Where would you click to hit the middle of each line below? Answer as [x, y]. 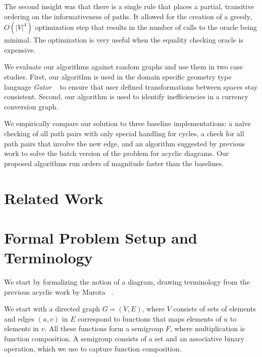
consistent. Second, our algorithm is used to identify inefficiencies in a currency [126, 96]
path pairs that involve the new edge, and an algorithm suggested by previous [125, 143]
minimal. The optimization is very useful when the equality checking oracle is [124, 40]
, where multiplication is [207, 328]
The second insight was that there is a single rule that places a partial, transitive [129, 6]
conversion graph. [31, 106]
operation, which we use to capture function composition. [93, 348]
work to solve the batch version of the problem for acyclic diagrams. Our [117, 153]
